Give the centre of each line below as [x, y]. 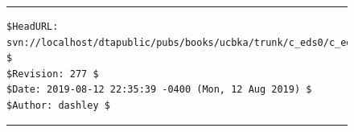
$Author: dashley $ [58, 105]
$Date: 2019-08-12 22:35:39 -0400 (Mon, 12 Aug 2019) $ [159, 90]
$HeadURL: [33, 27]
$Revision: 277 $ [53, 74]
